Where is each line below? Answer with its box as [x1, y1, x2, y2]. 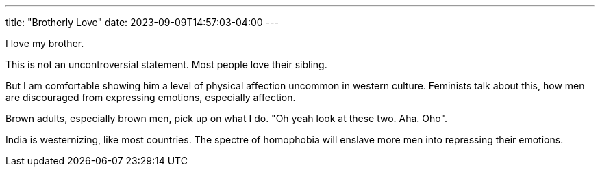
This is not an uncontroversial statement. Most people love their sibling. [5, 59, 327, 70]
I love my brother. [5, 38, 84, 49]
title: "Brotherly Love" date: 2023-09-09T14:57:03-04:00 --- [5, 16, 279, 28]
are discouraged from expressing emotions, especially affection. [5, 91, 296, 103]
